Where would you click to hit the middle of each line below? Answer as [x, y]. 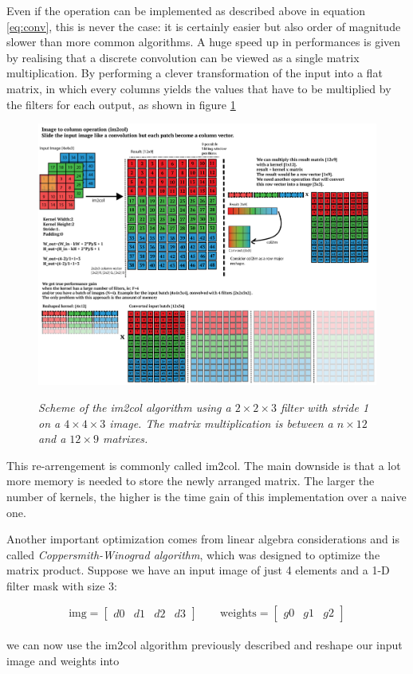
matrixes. [125, 439]
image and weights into [63, 660]
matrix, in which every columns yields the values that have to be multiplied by [199, 88]
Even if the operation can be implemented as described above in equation [186, 10]
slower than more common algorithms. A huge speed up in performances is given [204, 42]
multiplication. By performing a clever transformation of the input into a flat [195, 73]
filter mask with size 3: [62, 585]
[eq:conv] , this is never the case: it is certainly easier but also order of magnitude [204, 26]
